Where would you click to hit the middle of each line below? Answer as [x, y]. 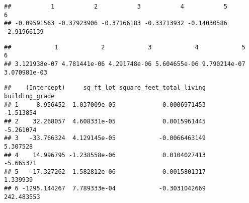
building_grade [29, 96]
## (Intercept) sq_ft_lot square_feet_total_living [105, 88]
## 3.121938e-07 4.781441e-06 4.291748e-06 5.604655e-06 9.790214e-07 [125, 64]
